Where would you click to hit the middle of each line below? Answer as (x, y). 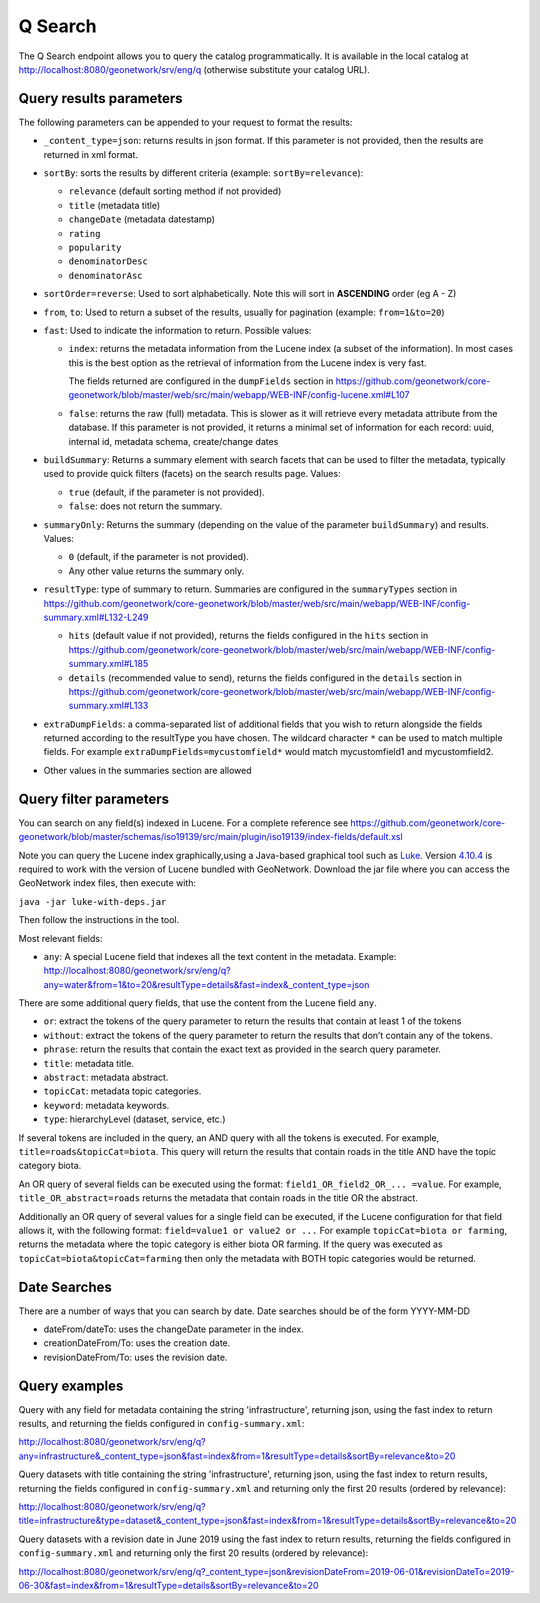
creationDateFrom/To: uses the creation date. (137, 1343)
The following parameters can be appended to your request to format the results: (185, 122)
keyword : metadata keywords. (106, 1105)
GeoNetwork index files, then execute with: (107, 883)
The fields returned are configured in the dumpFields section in (201, 381)
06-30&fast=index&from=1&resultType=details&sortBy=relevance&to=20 (168, 1585)
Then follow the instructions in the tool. (99, 920)
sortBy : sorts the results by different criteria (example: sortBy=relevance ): (203, 173)
